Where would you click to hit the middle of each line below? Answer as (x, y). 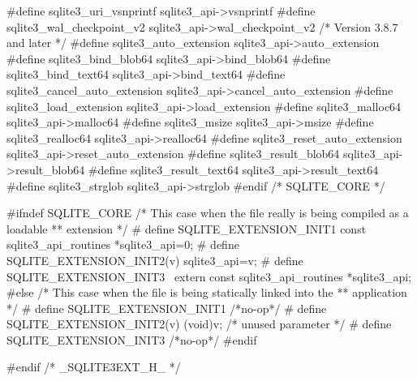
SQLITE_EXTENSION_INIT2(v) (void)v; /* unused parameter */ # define (199, 324)
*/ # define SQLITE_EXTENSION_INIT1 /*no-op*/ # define (167, 308)
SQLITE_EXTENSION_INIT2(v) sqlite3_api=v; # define (155, 260)
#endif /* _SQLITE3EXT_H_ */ (94, 367)
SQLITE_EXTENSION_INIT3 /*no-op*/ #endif (132, 339)
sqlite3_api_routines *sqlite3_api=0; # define (123, 244)
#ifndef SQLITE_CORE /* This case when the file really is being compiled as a (208, 213)
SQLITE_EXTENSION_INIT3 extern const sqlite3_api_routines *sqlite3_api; (209, 276)
